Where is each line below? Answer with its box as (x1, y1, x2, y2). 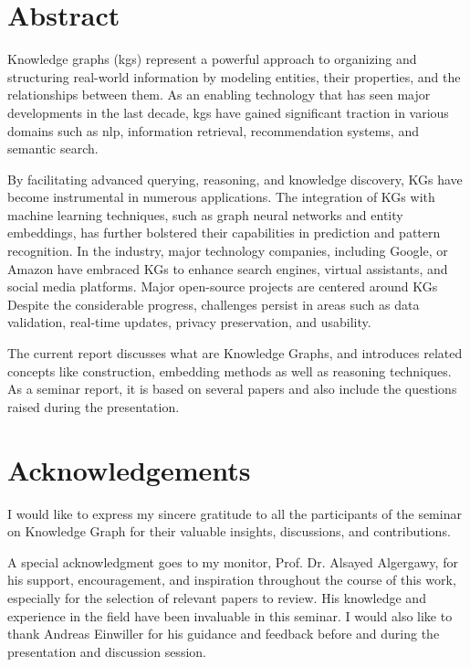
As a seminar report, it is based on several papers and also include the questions (7, 379, 457, 398)
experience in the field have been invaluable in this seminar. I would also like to (7, 606, 453, 625)
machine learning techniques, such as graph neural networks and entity (7, 205, 403, 224)
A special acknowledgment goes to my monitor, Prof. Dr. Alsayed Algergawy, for (7, 552, 458, 571)
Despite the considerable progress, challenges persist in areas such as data (7, 294, 420, 313)
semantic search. (7, 139, 99, 158)
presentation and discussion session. (7, 641, 206, 661)
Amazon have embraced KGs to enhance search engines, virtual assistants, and (7, 259, 448, 278)
